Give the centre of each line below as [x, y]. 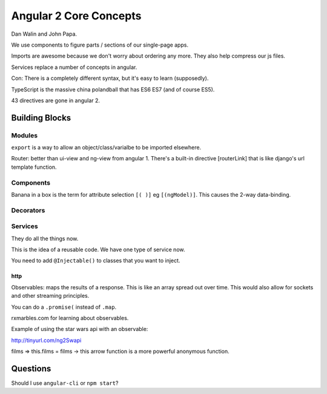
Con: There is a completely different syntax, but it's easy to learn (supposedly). [110, 78]
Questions [31, 369]
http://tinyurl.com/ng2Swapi [46, 340]
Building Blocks [41, 118]
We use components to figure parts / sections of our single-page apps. [100, 45]
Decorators [28, 210]
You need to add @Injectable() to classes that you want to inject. [96, 261]
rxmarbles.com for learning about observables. [70, 318]
